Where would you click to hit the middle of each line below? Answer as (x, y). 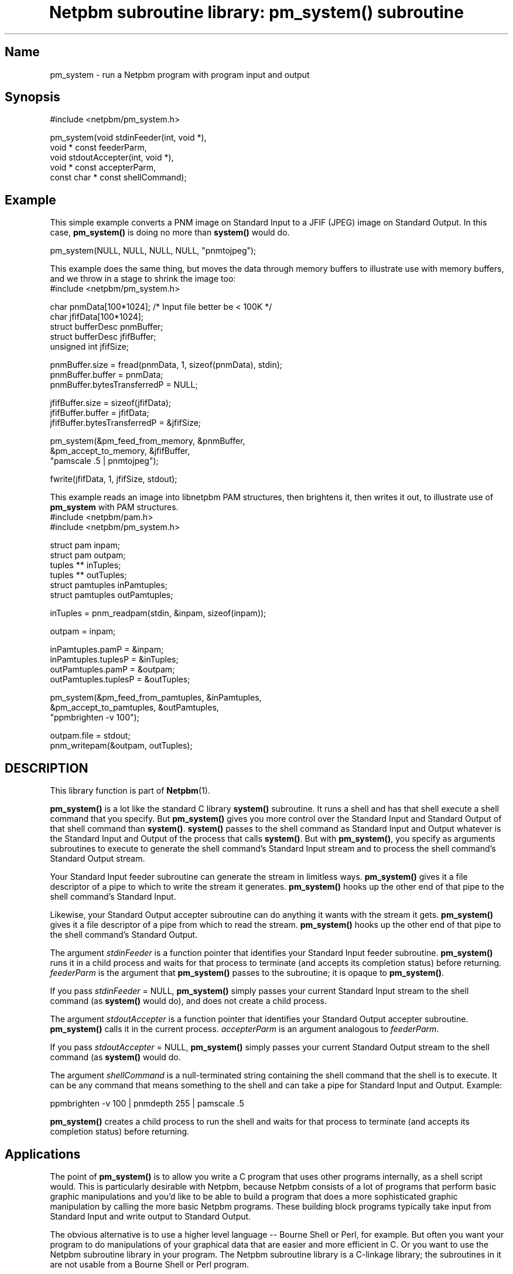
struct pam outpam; (88, 555)
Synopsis (33, 97)
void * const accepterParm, (103, 168)
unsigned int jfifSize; (89, 347)
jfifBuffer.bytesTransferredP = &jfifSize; (126, 423)
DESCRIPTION (47, 768)
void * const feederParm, (98, 148)
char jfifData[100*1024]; (97, 317)
